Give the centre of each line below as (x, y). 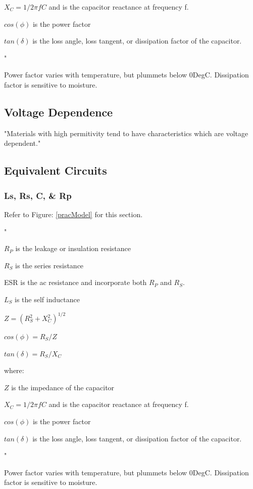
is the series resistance (49, 265)
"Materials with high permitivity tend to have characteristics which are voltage (126, 133)
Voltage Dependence (59, 112)
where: (14, 370)
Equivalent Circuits (56, 170)
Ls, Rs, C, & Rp (38, 195)
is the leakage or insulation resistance (73, 248)
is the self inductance (47, 299)
